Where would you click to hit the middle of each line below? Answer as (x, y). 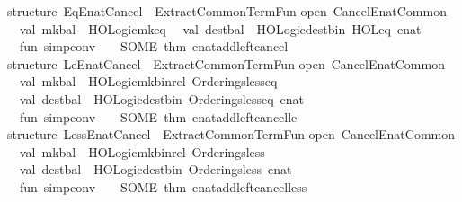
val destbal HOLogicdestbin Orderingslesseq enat (162, 98)
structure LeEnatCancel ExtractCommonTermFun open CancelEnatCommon (226, 63)
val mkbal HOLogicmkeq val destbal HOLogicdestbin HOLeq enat (220, 28)
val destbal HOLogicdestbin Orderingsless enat (155, 169)
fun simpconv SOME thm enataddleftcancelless (163, 186)
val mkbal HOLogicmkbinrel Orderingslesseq (148, 81)
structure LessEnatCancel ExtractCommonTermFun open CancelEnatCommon (231, 134)
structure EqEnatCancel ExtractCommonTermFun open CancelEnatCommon (227, 11)
